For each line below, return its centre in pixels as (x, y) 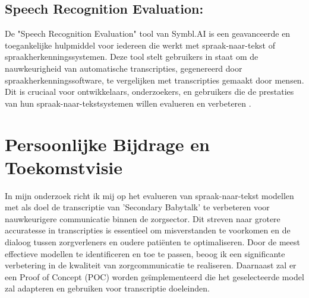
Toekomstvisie (64, 167)
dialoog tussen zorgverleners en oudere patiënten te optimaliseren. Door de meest (152, 242)
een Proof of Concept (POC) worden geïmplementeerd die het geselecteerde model (154, 276)
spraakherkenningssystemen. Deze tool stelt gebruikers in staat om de (132, 57)
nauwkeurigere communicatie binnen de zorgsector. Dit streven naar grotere (143, 218)
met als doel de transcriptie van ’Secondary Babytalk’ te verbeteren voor (137, 207)
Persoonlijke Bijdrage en (107, 144)
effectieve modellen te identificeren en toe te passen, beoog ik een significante (145, 253)
